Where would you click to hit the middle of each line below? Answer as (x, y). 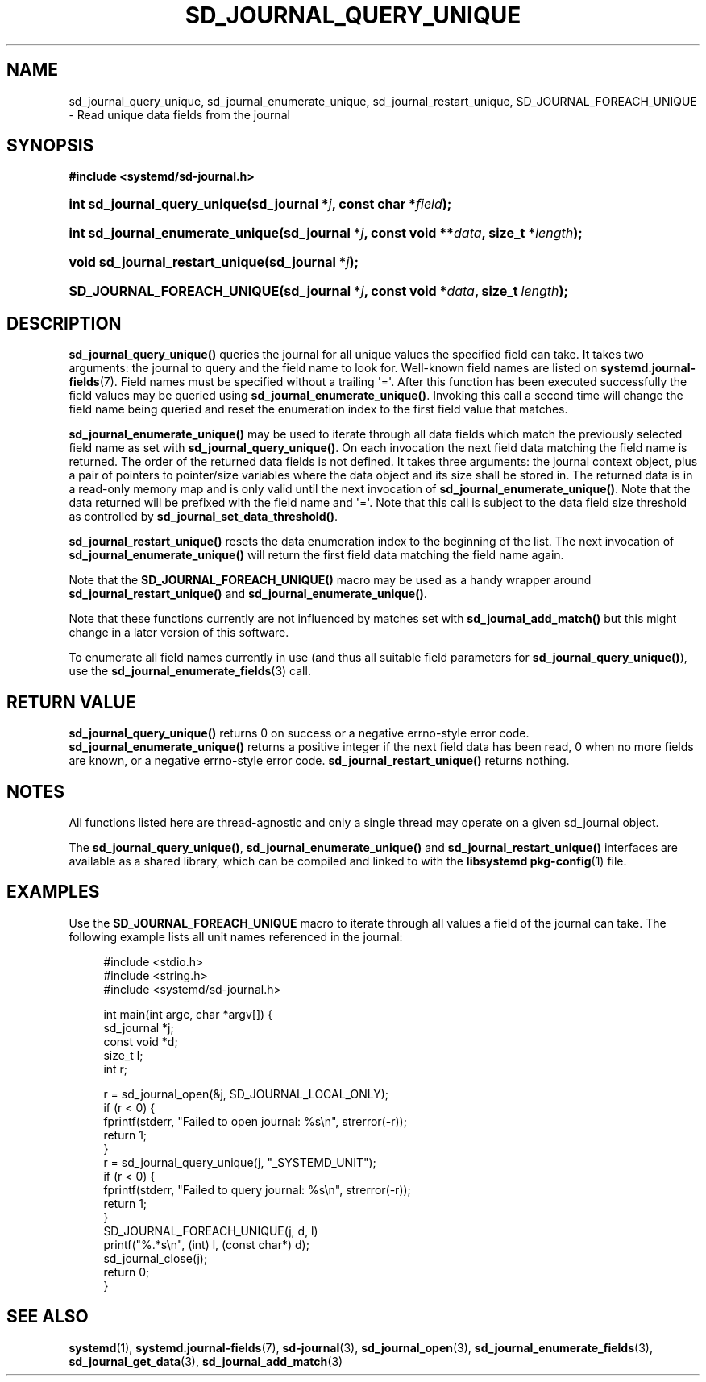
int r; (116, 1069)
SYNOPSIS (50, 146)
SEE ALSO (48, 1317)
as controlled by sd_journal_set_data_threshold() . (203, 517)
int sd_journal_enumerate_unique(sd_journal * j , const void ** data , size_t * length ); (326, 233)
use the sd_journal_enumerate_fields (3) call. (190, 671)
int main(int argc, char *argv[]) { (188, 1014)
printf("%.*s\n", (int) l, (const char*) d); (206, 1244)
